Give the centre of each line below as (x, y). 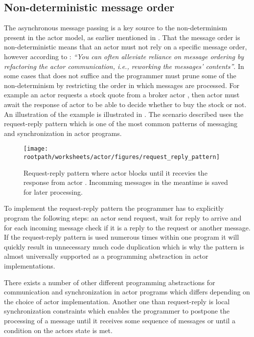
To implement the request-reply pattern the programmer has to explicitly (114, 208)
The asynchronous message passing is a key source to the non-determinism (116, 28)
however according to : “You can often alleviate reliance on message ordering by (124, 56)
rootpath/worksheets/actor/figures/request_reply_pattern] (122, 157)
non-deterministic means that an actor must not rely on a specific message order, (126, 47)
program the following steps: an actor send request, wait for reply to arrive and (123, 218)
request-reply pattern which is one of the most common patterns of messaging (121, 124)
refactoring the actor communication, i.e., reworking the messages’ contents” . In (124, 66)
